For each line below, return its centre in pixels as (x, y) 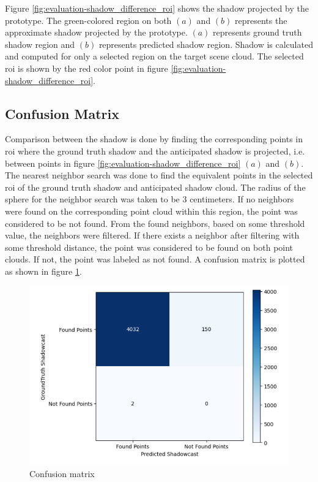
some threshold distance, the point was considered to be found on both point (149, 247)
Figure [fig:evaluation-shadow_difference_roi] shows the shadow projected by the (157, 8)
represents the (261, 20)
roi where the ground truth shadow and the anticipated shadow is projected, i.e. (155, 151)
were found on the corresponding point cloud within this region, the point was (151, 211)
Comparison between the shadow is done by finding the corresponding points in (154, 139)
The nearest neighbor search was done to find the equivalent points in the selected (159, 175)
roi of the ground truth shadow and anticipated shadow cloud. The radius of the (155, 187)
